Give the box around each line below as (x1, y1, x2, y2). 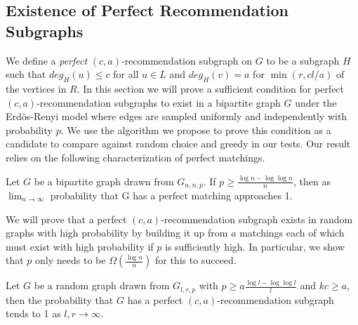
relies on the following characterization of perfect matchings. (6, 150, 265, 164)
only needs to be (35, 253, 106, 267)
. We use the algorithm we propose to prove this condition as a (60, 122, 331, 137)
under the (295, 95, 337, 110)
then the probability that (6, 292, 114, 307)
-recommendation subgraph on (121, 53, 253, 67)
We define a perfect (6, 53, 88, 67)
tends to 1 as (6, 306, 61, 321)
